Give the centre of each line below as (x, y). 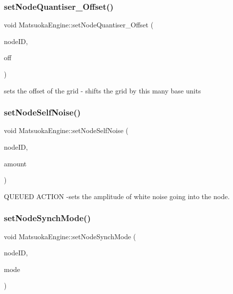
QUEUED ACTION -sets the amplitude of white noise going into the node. (117, 196)
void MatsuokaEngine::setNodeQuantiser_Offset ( (79, 25)
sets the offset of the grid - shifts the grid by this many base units (103, 90)
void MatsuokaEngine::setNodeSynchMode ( (70, 236)
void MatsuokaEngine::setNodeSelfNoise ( (66, 130)
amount (15, 163)
